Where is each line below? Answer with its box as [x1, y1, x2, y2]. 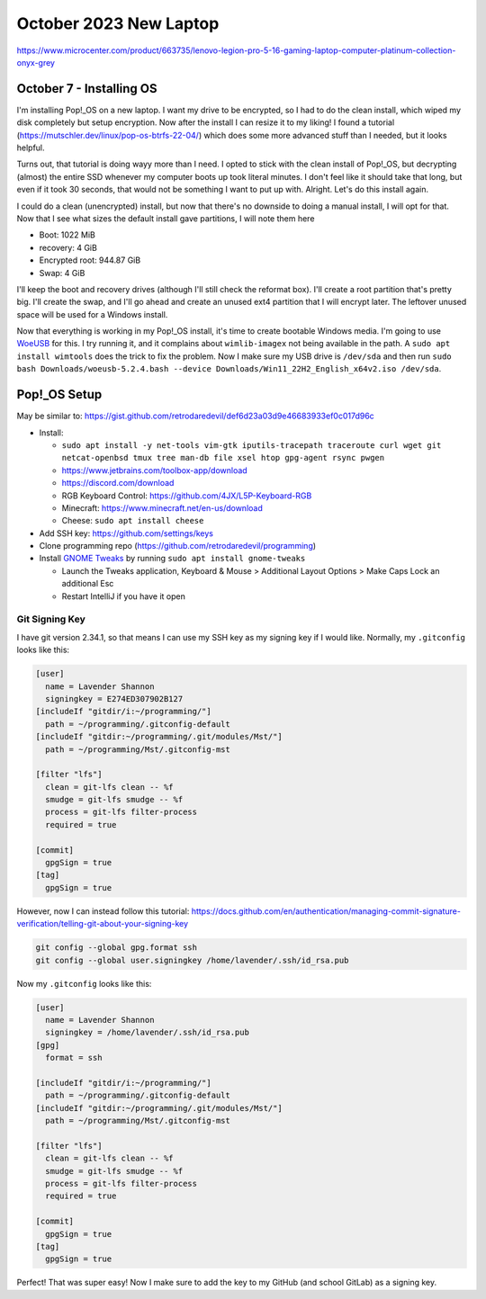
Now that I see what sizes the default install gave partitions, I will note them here [16, 212, 315, 224]
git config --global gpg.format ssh [35, 943, 198, 953]
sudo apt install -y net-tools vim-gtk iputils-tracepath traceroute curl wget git [61, 440, 442, 450]
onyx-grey [16, 57, 56, 67]
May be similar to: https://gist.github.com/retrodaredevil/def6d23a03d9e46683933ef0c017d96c [16, 410, 375, 422]
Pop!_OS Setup [16, 387, 103, 402]
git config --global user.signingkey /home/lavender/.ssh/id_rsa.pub [35, 954, 349, 965]
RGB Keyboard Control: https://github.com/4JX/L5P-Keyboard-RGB [61, 490, 312, 501]
